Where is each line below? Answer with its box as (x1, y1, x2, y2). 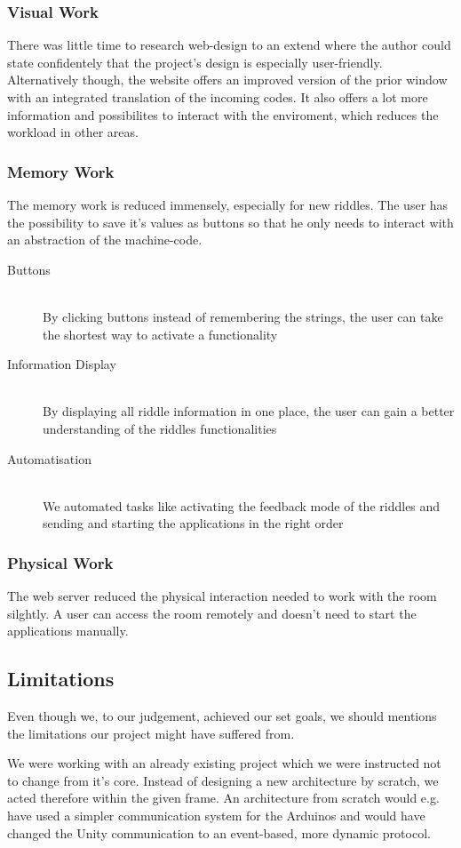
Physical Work (7, 551, 114, 573)
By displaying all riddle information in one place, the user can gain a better (43, 402, 455, 420)
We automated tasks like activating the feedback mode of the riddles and (43, 496, 441, 515)
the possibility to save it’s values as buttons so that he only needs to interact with (7, 212, 454, 231)
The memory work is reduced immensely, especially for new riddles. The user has (7, 196, 449, 213)
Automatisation (7, 449, 91, 468)
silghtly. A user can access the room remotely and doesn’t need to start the (7, 604, 417, 622)
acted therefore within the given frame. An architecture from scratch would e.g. (7, 788, 440, 807)
